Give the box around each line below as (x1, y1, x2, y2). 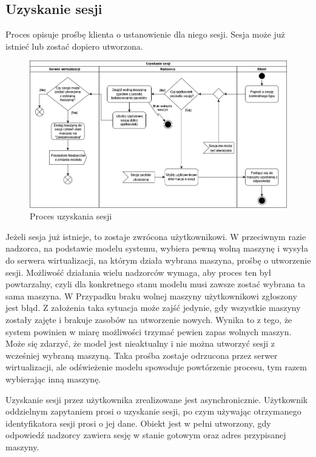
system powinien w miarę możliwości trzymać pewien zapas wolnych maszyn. (5, 325, 292, 338)
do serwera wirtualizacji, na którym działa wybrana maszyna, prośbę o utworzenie (5, 254, 311, 267)
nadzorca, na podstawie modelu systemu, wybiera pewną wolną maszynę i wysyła (5, 242, 309, 255)
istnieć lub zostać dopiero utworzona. (5, 39, 143, 52)
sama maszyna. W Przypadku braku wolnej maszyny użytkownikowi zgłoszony (5, 289, 297, 302)
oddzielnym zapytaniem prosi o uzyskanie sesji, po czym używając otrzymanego (5, 405, 301, 418)
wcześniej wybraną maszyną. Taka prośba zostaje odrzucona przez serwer (5, 349, 278, 361)
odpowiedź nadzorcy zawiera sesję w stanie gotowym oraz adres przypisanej (5, 429, 286, 441)
